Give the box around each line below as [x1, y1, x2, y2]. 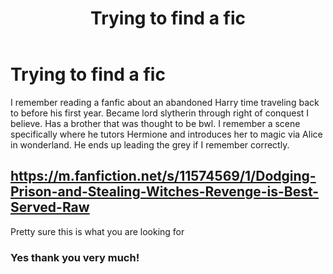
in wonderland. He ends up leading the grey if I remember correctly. [10, 138, 290, 151]
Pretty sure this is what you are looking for [10, 225, 185, 237]
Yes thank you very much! [10, 250, 140, 264]
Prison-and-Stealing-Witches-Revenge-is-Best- [10, 183, 320, 201]
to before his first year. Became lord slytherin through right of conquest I [10, 107, 310, 119]
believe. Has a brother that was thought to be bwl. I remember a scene [10, 117, 301, 129]
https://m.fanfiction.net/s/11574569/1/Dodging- [10, 168, 317, 185]
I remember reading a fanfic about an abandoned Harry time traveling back [10, 96, 320, 108]
